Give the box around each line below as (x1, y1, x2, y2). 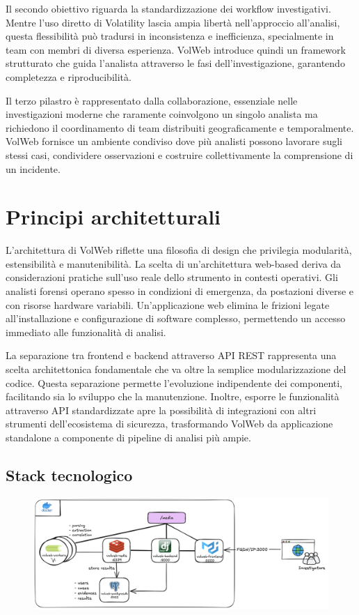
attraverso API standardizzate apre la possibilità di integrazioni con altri (6, 402, 317, 417)
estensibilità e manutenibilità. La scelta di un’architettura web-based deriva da (6, 256, 342, 271)
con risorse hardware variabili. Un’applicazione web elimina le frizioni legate (6, 297, 330, 312)
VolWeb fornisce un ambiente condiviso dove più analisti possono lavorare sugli (6, 134, 342, 149)
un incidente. (6, 161, 61, 176)
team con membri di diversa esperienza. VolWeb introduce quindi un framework (6, 42, 346, 56)
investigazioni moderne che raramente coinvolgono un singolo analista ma (6, 107, 318, 121)
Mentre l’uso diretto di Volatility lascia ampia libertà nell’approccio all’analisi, (6, 15, 340, 29)
